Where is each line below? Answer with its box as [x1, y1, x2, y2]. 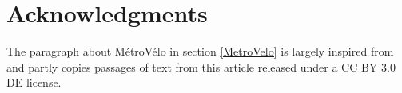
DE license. [6, 74, 62, 91]
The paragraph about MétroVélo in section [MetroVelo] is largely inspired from [6, 43, 394, 60]
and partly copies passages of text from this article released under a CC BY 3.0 [6, 58, 396, 75]
